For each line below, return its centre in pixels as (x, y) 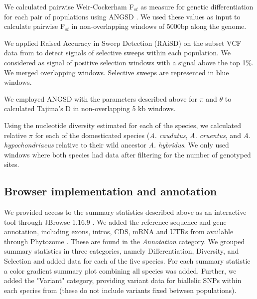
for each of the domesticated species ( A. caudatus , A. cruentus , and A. (143, 135)
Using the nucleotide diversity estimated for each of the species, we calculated (123, 125)
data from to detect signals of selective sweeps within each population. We (118, 53)
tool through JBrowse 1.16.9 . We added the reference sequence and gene (115, 222)
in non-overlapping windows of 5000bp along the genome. (159, 26)
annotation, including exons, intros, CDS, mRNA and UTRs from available (119, 231)
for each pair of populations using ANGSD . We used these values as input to (122, 16)
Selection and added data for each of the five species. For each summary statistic (127, 261)
